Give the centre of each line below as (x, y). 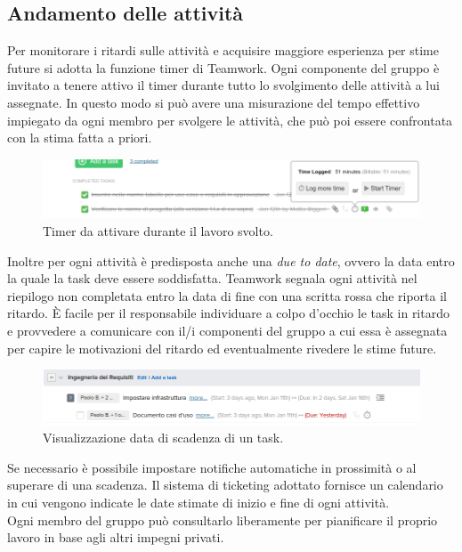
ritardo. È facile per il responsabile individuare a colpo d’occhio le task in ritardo (228, 313)
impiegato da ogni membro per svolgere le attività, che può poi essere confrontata (230, 120)
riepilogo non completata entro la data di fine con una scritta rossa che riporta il (227, 295)
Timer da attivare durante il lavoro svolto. (158, 231)
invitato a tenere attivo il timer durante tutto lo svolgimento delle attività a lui (223, 85)
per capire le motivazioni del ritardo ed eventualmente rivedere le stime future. (222, 348)
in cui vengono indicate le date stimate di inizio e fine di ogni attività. (199, 503)
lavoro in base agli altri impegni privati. (116, 537)
